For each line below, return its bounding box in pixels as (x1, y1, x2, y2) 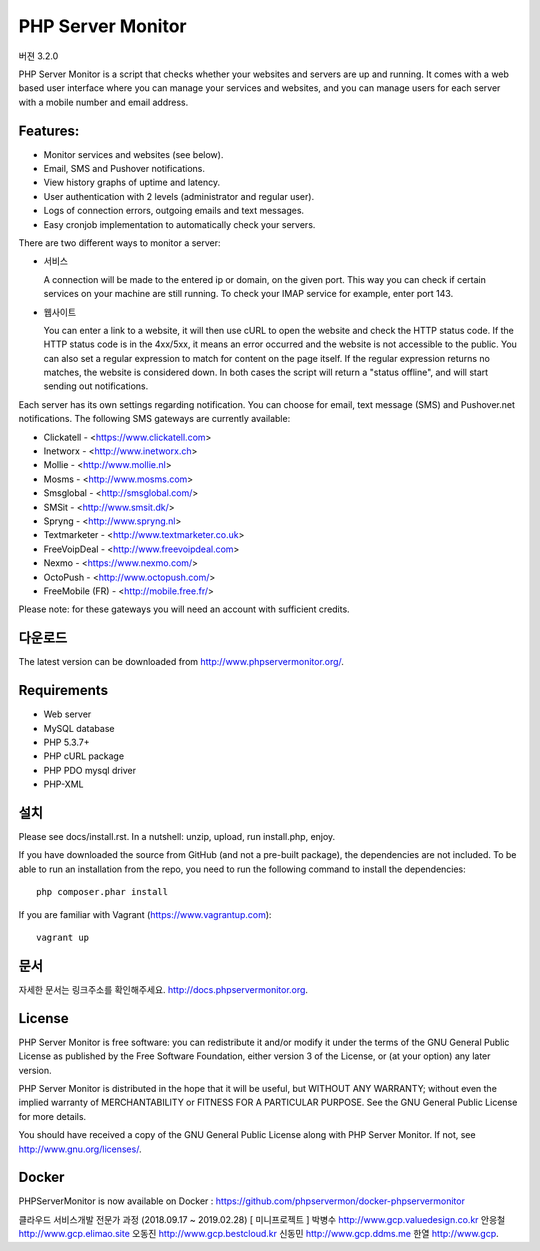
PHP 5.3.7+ (43, 736, 90, 748)
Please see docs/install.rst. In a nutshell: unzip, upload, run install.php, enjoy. (18, 831, 336, 843)
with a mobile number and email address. (18, 96, 189, 108)
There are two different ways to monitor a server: (18, 236, 221, 249)
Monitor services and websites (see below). (43, 148, 224, 160)
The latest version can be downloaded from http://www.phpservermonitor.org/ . (18, 656, 345, 668)
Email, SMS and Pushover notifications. (43, 163, 205, 175)
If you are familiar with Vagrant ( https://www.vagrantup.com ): (18, 908, 272, 920)
